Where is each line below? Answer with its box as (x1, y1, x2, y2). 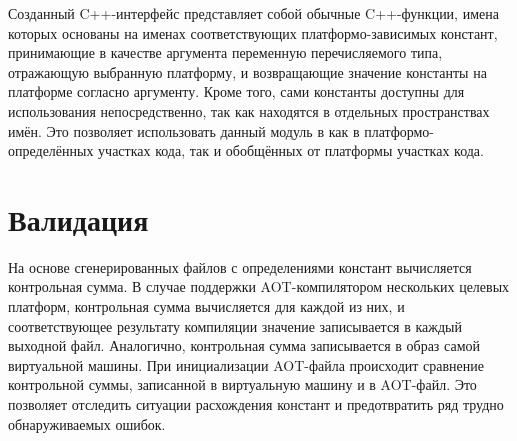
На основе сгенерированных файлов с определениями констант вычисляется (8, 256, 472, 277)
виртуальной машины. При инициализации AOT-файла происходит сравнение (8, 354, 484, 375)
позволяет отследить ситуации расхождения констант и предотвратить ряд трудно (8, 394, 504, 415)
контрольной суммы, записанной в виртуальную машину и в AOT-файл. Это (8, 374, 477, 395)
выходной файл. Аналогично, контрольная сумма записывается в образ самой (8, 335, 480, 356)
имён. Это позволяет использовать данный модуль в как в (8, 120, 360, 141)
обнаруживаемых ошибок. (8, 413, 166, 434)
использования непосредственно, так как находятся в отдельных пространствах (8, 100, 490, 121)
